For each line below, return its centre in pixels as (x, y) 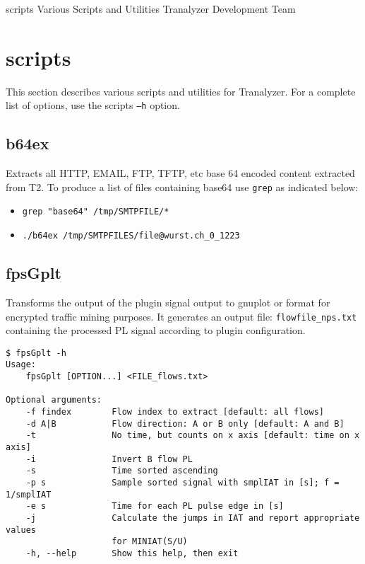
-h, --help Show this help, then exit (132, 553)
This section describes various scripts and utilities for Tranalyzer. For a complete (181, 91)
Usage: (21, 365)
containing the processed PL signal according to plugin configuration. (156, 330)
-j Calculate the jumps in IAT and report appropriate (193, 518)
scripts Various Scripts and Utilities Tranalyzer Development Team (151, 8)
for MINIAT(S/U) (150, 542)
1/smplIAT (29, 494)
